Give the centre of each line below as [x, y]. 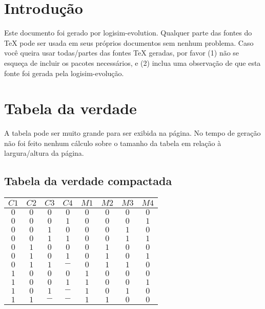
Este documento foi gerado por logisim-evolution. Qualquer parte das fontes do [128, 33]
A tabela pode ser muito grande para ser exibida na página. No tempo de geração [132, 133]
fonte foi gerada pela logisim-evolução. [64, 73]
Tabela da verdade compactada [88, 181]
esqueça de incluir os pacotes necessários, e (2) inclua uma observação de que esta [132, 62]
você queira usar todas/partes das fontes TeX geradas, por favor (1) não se [122, 53]
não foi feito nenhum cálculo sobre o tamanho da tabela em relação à [113, 143]
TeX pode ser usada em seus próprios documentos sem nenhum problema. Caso [129, 42]
